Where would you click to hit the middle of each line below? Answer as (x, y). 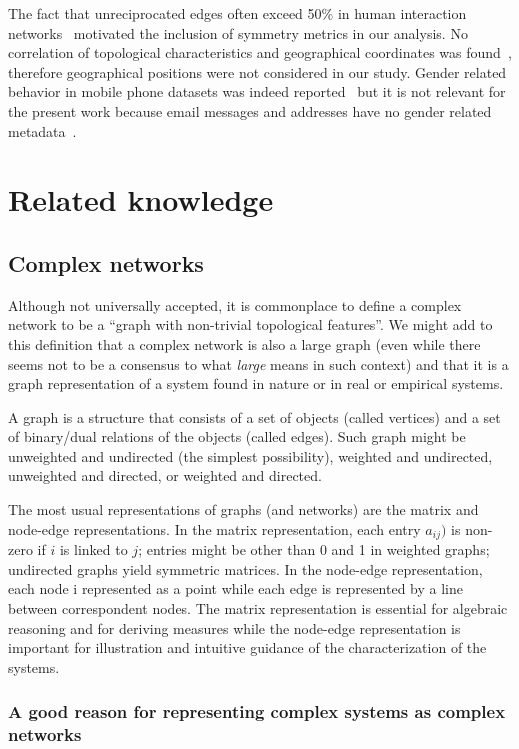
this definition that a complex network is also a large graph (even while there (244, 343)
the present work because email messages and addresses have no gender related (250, 110)
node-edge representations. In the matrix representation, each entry (214, 528)
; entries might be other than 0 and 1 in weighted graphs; (314, 549)
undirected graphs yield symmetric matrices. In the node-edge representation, (245, 568)
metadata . (42, 130)
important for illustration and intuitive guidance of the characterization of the (247, 647)
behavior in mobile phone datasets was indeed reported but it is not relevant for (257, 91)
